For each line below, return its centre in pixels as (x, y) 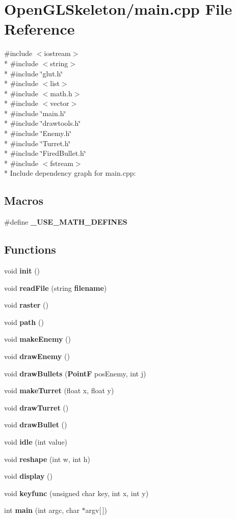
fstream (62, 163)
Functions (30, 249)
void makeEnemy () (37, 339)
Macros (24, 200)
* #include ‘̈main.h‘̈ (35, 113)
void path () (24, 322)
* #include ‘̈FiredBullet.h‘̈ (45, 153)
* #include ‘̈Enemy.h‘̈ (38, 133)
